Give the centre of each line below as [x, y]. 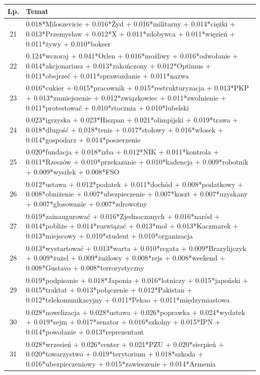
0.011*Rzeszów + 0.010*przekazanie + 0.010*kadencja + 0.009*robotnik [137, 162]
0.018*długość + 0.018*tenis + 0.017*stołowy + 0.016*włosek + [125, 130]
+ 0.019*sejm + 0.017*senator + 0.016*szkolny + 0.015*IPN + [123, 322]
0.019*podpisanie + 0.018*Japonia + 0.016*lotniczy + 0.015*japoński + [137, 280]
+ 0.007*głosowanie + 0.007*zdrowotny [87, 203]
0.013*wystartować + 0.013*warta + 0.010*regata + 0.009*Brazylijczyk [136, 248]
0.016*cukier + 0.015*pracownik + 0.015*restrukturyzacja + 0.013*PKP [137, 88]
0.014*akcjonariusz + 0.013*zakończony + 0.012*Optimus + [118, 65]
